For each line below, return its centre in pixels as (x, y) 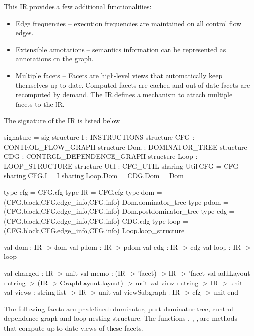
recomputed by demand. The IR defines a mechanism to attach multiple (124, 94)
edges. (25, 33)
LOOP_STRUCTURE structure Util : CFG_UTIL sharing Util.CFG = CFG (121, 166)
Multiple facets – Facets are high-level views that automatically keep (119, 75)
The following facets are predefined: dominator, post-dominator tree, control (119, 308)
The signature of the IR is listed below (62, 120)
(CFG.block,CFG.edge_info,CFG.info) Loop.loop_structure (94, 230)
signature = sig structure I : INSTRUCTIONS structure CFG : (99, 137)
